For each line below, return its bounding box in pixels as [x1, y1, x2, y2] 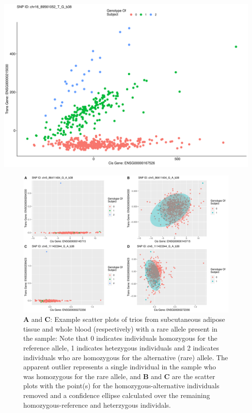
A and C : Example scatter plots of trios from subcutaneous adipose [23, 314, 225, 324]
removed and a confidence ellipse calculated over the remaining [23, 390, 210, 400]
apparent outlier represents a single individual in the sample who [23, 362, 216, 372]
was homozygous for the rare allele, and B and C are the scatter [23, 371, 215, 381]
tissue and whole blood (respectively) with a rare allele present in [23, 323, 218, 334]
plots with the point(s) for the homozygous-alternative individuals [23, 381, 220, 391]
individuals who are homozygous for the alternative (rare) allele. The [23, 352, 228, 362]
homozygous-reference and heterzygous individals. [23, 399, 171, 410]
